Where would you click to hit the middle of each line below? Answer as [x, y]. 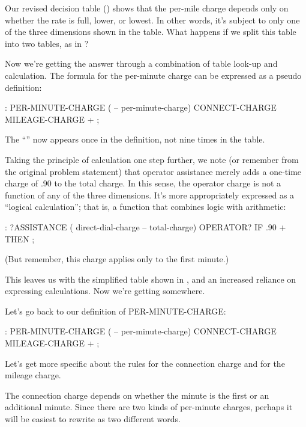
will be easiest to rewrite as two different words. [93, 419]
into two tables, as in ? [47, 43]
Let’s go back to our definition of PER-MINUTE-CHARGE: [115, 311]
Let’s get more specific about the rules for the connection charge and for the [145, 363]
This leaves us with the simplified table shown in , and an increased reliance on [151, 279]
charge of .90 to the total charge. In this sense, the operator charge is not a [143, 183]
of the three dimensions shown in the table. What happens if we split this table [151, 32]
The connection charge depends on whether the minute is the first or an [137, 395]
